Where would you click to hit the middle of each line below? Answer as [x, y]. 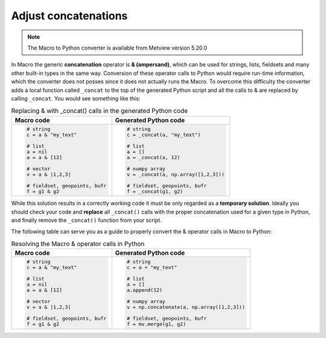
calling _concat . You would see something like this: [76, 98]
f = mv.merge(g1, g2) [157, 324]
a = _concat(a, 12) [154, 157]
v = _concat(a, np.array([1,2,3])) [176, 174]
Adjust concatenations [69, 16]
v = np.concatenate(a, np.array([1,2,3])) [186, 307]
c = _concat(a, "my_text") [164, 135]
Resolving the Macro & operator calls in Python [78, 244]
